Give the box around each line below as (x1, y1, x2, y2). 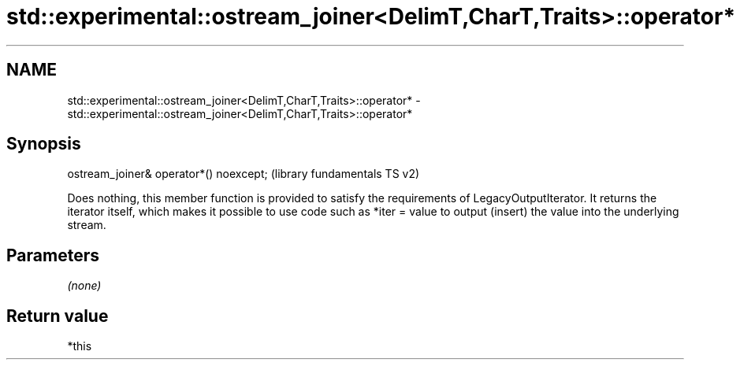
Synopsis (6, 134, 81, 154)
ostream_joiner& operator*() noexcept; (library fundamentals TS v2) (67, 167, 420, 181)
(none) (67, 279, 102, 293)
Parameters (6, 245, 99, 265)
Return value (6, 305, 109, 326)
